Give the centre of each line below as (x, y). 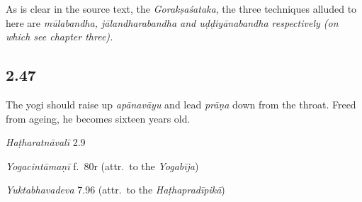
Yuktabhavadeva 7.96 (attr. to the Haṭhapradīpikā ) (115, 190)
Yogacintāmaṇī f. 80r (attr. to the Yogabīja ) (102, 165)
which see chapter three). (60, 37)
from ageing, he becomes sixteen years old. (98, 118)
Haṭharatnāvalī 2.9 (46, 142)
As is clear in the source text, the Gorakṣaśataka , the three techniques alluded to (181, 9)
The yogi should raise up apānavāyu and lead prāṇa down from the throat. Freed (181, 104)
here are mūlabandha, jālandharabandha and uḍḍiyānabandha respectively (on (172, 22)
